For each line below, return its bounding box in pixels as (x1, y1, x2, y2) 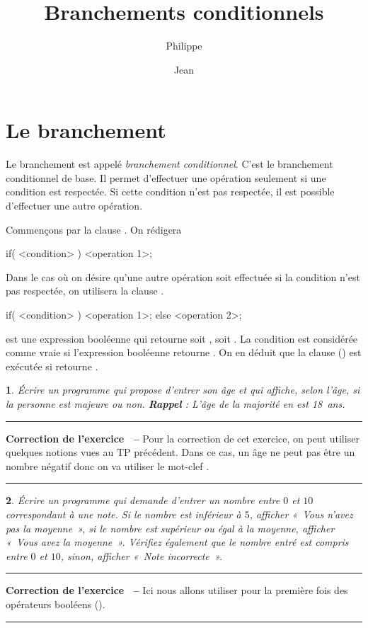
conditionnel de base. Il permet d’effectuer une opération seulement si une (6, 170, 326, 185)
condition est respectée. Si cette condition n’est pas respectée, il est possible (6, 184, 335, 199)
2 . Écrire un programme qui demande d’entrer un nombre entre (6, 493, 280, 508)
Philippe (166, 38, 202, 53)
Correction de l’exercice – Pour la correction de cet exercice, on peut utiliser (6, 430, 360, 445)
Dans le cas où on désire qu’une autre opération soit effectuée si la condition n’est (6, 269, 360, 284)
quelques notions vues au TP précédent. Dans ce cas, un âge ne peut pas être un (6, 445, 355, 459)
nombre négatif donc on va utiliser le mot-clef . (6, 458, 209, 473)
